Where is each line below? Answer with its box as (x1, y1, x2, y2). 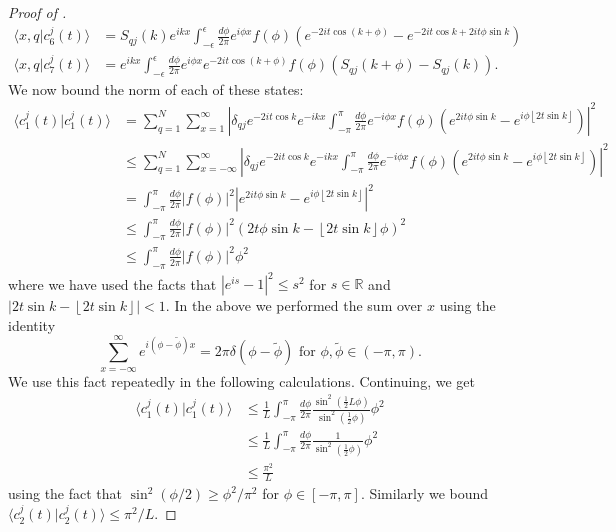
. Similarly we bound (360, 483, 489, 504)
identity (8, 314, 56, 335)
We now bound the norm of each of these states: (8, 78, 304, 99)
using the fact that (8, 483, 123, 504)
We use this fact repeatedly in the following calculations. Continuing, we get (8, 370, 475, 391)
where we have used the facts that (8, 273, 217, 294)
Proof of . (8, 2, 67, 22)
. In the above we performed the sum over (165, 295, 423, 316)
